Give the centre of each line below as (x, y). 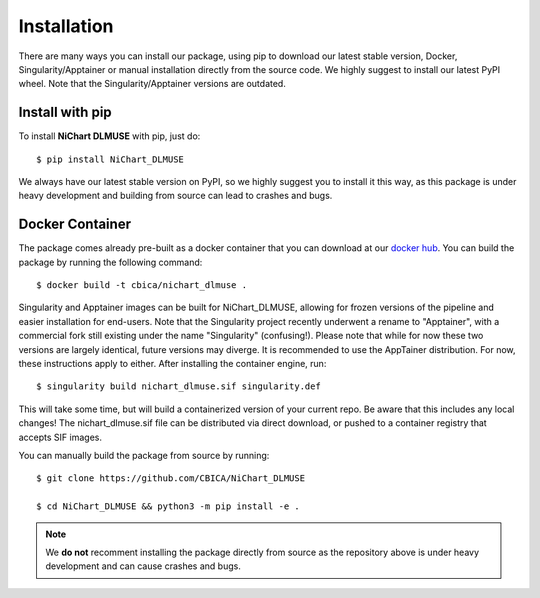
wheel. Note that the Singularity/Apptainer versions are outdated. (152, 84)
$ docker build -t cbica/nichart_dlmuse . (142, 285)
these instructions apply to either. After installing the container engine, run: (172, 364)
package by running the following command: (110, 262)
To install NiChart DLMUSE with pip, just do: (109, 136)
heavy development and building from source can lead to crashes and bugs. (175, 196)
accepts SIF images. (60, 437)
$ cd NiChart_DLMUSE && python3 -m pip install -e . (168, 506)
